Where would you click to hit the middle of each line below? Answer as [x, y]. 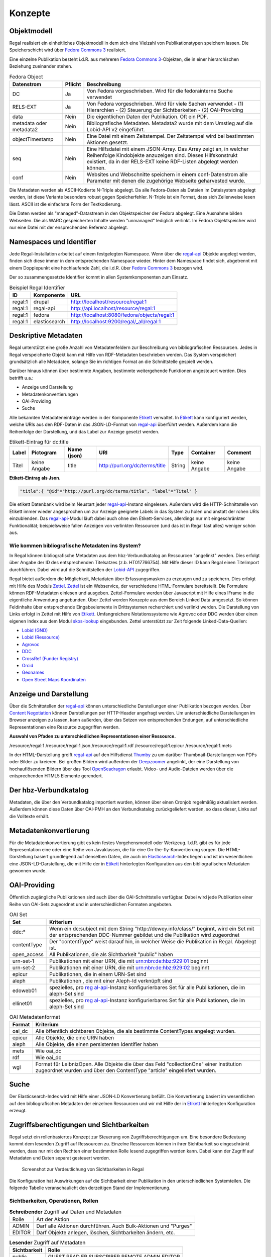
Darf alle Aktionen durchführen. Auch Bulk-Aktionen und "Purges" [114, 1226]
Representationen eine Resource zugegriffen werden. [64, 727]
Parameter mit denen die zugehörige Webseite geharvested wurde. [166, 181]
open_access [28, 954]
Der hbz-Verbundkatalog [49, 790]
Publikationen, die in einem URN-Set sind [98, 974]
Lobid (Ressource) [41, 637]
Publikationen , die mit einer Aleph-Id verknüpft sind [111, 981]
